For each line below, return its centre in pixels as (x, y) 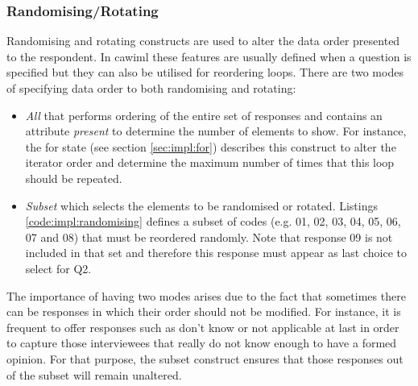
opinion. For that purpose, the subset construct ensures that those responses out (205, 358)
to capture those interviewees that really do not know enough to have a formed (202, 343)
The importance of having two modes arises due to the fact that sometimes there (206, 295)
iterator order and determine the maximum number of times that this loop (210, 162)
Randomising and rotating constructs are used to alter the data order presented (203, 41)
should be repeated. (74, 178)
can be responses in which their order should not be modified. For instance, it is (204, 311)
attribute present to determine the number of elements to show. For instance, (216, 131)
